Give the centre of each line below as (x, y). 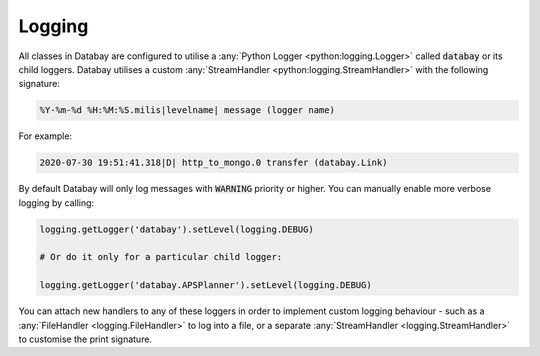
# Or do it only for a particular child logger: (161, 257)
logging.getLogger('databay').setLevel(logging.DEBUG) (176, 229)
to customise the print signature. (85, 339)
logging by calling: (56, 202)
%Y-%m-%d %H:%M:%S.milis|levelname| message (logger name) (187, 110)
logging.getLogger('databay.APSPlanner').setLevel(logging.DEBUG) (205, 285)
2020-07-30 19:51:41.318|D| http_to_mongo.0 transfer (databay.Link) (213, 163)
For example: (45, 136)
